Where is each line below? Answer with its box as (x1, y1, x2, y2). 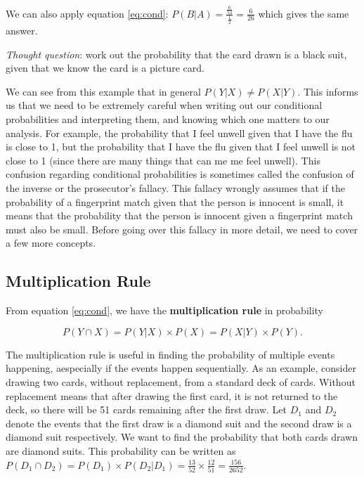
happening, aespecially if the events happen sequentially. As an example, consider (6, 361, 356, 375)
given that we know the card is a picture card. (6, 60, 204, 75)
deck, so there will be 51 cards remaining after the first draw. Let (6, 402, 287, 417)
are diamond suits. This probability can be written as (6, 443, 236, 458)
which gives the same (258, 6, 349, 20)
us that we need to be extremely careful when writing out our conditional (6, 98, 323, 112)
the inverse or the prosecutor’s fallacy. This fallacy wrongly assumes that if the (6, 181, 345, 195)
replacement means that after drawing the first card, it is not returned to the (6, 388, 338, 403)
